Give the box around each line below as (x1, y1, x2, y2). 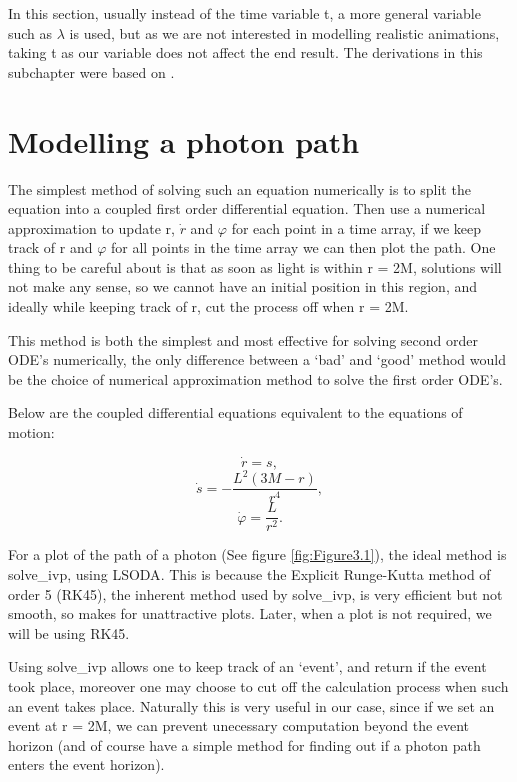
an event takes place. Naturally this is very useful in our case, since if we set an (8, 695, 495, 716)
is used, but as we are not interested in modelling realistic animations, (69, 22, 500, 43)
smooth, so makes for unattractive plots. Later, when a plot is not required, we (8, 603, 492, 624)
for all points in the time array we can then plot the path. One (110, 237, 496, 258)
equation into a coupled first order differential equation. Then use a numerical (8, 198, 486, 219)
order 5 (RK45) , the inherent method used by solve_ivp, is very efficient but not (8, 583, 503, 604)
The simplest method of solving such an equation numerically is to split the (8, 178, 471, 199)
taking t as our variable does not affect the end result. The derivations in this (8, 42, 483, 63)
